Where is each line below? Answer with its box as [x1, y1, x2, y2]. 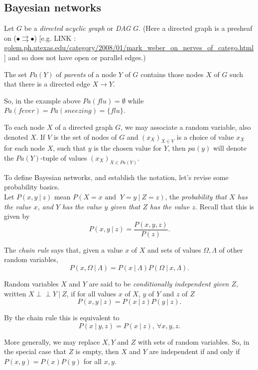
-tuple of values [40, 152, 87, 163]
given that [110, 201, 140, 211]
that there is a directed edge [4, 79, 90, 89]
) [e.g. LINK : [34, 32, 76, 43]
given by [4, 211, 30, 221]
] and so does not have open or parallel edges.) [4, 52, 146, 62]
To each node [4, 121, 45, 132]
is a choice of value [176, 131, 234, 142]
